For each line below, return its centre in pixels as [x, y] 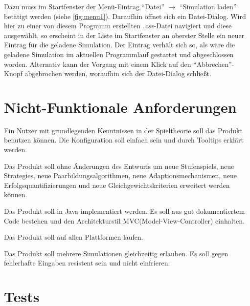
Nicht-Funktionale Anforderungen [120, 107]
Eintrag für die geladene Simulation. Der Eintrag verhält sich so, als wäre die [120, 45]
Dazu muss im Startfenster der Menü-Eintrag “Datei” [84, 6]
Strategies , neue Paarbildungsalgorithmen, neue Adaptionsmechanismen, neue [120, 175]
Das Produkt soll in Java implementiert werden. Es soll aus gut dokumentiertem [125, 211]
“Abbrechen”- [214, 64]
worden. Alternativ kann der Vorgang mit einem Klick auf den [98, 64]
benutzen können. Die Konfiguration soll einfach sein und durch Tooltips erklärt [124, 140]
